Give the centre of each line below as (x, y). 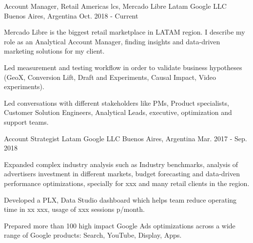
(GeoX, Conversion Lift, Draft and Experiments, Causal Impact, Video (110, 77)
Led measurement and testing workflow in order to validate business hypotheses (123, 67)
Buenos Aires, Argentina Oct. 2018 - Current (71, 15)
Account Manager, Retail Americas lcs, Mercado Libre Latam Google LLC (115, 6)
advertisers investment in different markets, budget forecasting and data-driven (122, 174)
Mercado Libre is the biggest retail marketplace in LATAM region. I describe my (125, 32)
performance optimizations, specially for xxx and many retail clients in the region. (127, 183)
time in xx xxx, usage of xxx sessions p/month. (74, 209)
